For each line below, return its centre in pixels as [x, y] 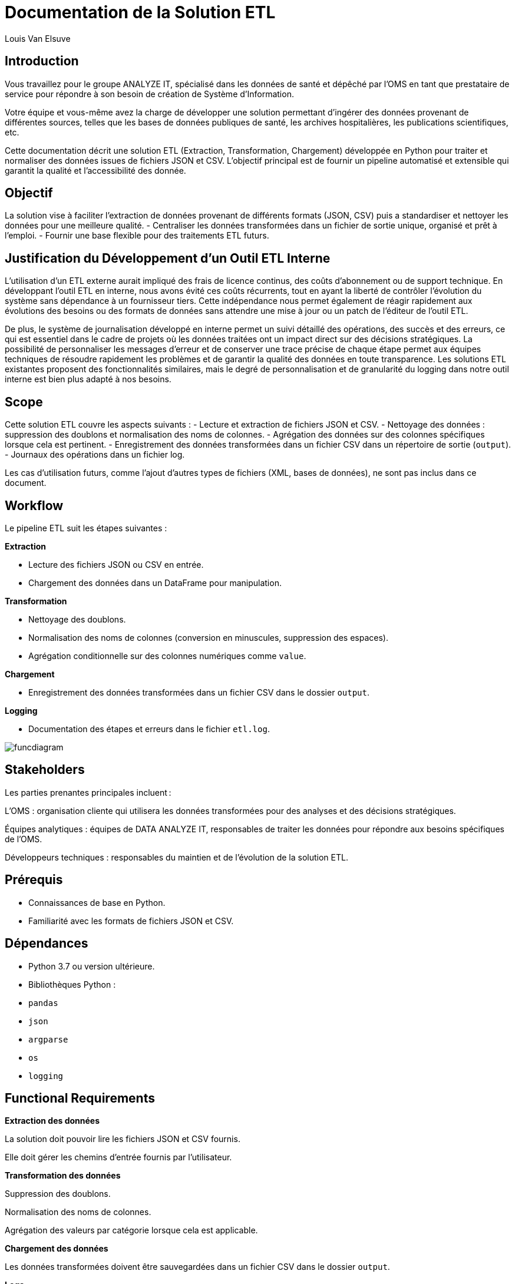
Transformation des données [63, 1176]
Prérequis [34, 880]
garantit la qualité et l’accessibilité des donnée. [95, 170]
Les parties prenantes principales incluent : [88, 792]
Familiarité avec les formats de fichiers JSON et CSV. [131, 921]
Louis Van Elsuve [38, 38]
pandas [43, 1003]
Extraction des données [52, 1121]
